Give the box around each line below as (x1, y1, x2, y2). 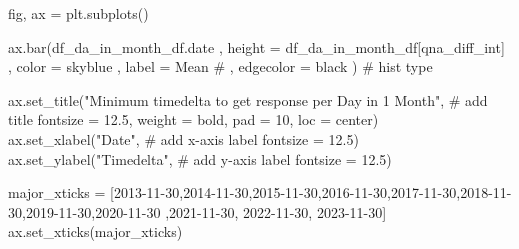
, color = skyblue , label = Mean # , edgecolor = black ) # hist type (8, 56, 433, 77)
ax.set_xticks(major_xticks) (8, 221, 183, 242)
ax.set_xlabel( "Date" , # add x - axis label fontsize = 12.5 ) (8, 128, 359, 149)
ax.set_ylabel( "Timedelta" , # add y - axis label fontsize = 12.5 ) (8, 148, 392, 169)
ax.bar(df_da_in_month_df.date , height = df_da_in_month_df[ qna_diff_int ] (8, 36, 505, 57)
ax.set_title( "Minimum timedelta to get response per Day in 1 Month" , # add (8, 89, 488, 110)
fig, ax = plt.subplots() (8, 3, 149, 23)
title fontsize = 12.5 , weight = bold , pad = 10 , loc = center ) (8, 109, 379, 130)
